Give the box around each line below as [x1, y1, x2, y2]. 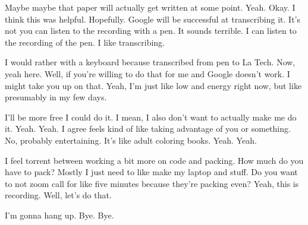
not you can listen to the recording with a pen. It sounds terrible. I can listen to [5, 24, 297, 37]
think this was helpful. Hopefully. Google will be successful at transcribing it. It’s [5, 12, 300, 25]
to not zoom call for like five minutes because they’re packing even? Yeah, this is [5, 177, 299, 189]
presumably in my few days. [5, 91, 107, 103]
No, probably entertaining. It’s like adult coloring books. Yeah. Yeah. [5, 134, 257, 146]
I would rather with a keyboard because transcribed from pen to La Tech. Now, [5, 56, 296, 68]
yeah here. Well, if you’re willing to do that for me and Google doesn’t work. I [5, 67, 290, 80]
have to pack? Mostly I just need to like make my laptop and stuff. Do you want [5, 166, 298, 178]
